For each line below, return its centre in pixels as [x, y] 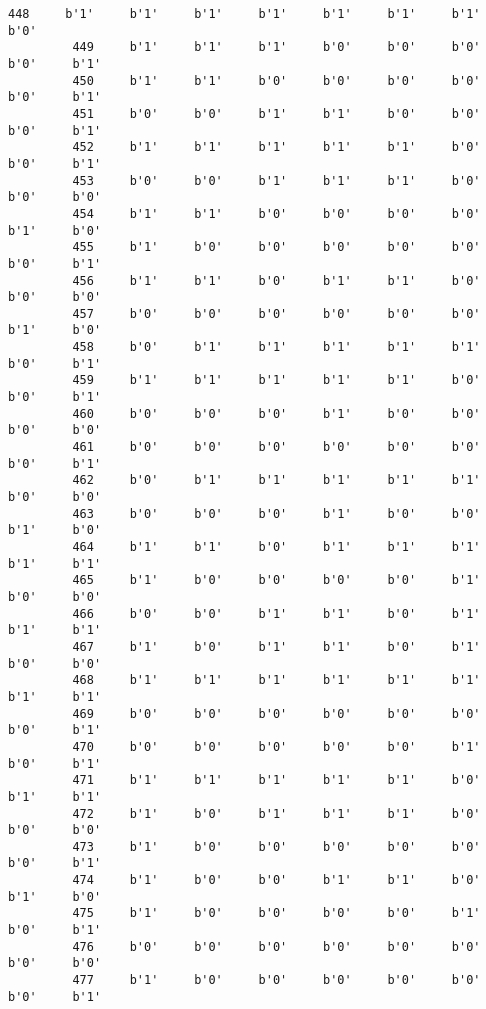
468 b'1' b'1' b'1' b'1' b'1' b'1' [276, 680]
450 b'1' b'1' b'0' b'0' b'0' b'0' [276, 80]
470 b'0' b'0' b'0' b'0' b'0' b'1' [276, 746]
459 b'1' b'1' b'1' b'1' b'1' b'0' [276, 380]
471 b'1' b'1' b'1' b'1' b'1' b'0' [276, 780]
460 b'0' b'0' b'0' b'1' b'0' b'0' [276, 413]
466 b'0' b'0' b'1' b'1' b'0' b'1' [276, 613]
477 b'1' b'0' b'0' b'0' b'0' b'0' [276, 980]
